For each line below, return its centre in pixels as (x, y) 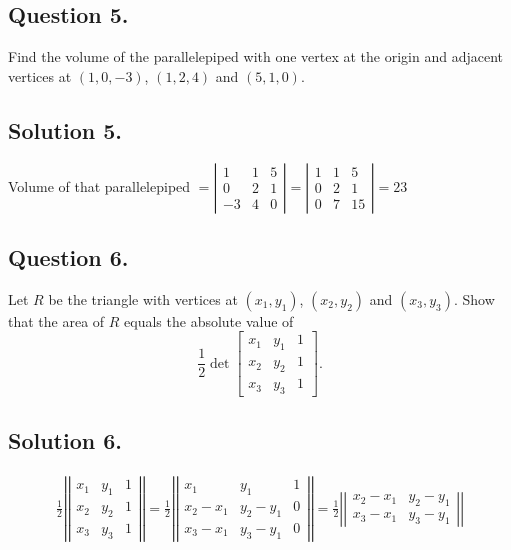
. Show (474, 298)
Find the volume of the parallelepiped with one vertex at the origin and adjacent (256, 56)
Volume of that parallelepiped (99, 185)
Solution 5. (65, 129)
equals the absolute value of (209, 320)
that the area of (56, 320)
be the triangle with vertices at (143, 298)
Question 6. (68, 256)
